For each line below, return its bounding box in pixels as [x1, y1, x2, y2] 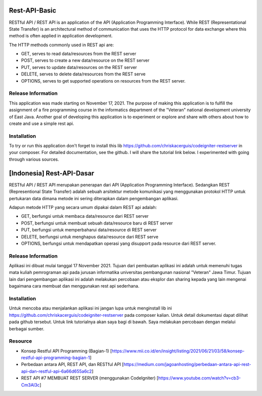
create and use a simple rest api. [9, 121, 75, 126]
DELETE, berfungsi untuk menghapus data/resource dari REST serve [21, 234, 159, 240]
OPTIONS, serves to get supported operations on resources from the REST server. [21, 78, 186, 84]
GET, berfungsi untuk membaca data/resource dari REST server [21, 213, 149, 219]
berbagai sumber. [9, 326, 45, 331]
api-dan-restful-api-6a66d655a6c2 [21, 368, 92, 374]
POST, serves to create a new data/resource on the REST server [21, 57, 150, 63]
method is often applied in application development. [9, 33, 113, 39]
